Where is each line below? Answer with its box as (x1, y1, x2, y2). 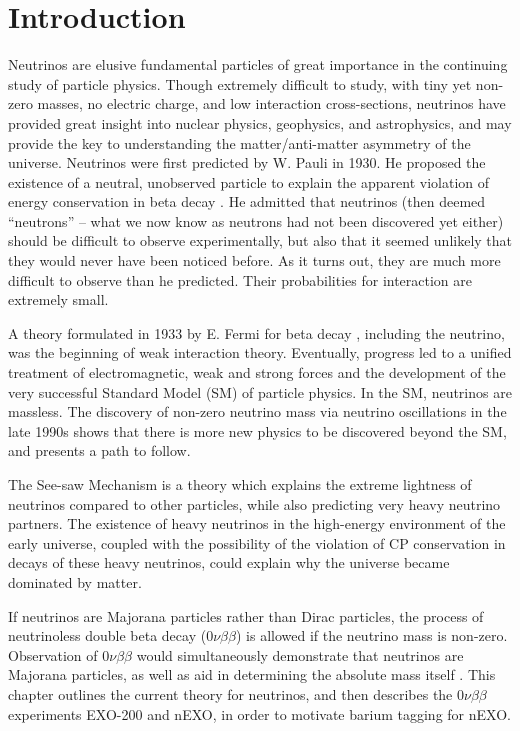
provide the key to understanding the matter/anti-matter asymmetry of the (8, 132, 471, 153)
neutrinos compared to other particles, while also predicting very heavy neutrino (8, 493, 501, 514)
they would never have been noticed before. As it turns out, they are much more (8, 250, 501, 271)
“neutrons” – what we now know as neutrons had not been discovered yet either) (8, 210, 504, 231)
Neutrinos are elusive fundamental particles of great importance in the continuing (8, 54, 508, 75)
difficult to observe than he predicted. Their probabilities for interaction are (8, 269, 473, 290)
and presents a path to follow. (8, 440, 191, 461)
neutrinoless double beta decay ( (8, 625, 207, 646)
